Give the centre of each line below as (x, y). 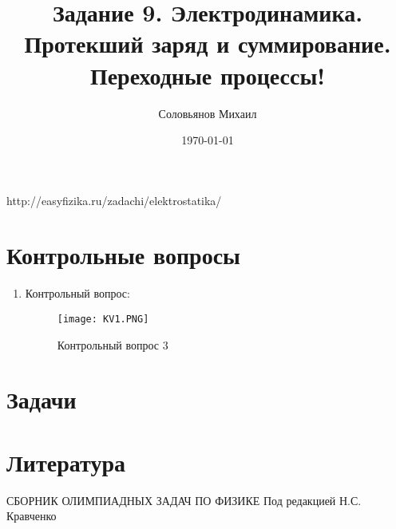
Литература (66, 462)
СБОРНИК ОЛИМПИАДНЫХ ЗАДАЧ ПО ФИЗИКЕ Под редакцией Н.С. (184, 500)
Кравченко (32, 516)
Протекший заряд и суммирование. (208, 43)
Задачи (42, 399)
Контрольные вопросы (123, 255)
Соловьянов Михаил (208, 113)
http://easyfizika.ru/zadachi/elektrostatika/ (114, 200)
